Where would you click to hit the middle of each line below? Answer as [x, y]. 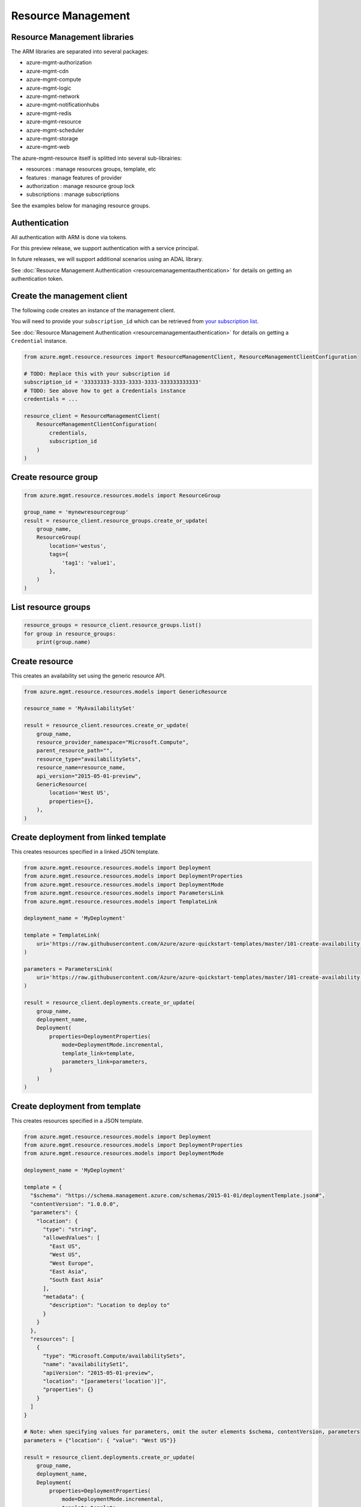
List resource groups [51, 607]
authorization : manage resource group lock [80, 186]
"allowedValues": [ [72, 1238]
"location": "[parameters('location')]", [105, 1381]
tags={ [59, 554]
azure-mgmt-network [53, 96]
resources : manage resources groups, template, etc [91, 169]
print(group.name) [63, 642]
